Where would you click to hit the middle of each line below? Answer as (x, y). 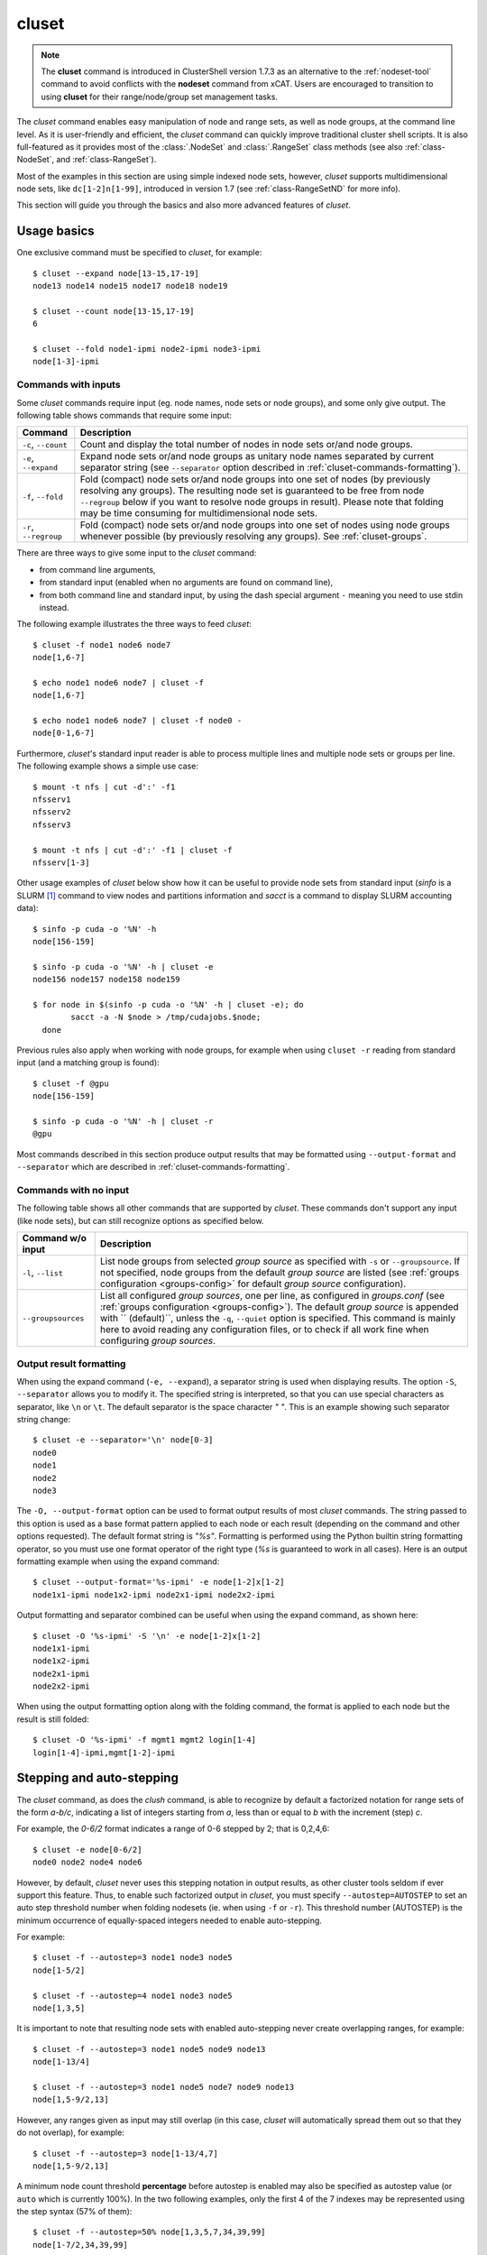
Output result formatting (71, 1364)
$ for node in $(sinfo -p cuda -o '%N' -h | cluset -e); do (168, 1004)
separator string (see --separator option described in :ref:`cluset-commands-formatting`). (270, 467)
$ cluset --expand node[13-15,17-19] (116, 273)
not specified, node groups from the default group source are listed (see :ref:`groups (280, 1273)
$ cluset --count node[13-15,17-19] (114, 311)
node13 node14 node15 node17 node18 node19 (130, 286)
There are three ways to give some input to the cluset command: (137, 553)
